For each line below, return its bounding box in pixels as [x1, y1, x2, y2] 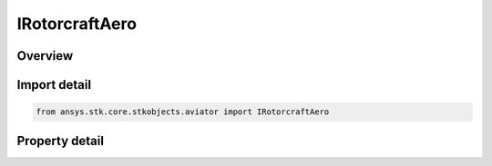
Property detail [16, 132, 105, 149]
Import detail [16, 77, 91, 93]
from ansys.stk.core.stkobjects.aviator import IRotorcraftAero [36, 107, 330, 117]
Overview [16, 48, 74, 63]
